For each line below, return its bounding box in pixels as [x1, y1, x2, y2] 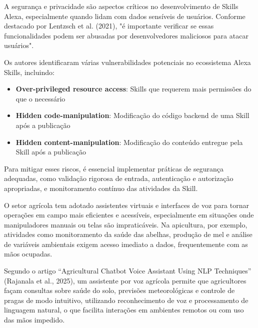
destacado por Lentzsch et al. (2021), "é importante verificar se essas [4, 20, 214, 31]
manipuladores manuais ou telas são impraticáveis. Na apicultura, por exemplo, [4, 219, 247, 229]
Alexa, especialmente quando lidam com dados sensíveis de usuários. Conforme [4, 10, 245, 21]
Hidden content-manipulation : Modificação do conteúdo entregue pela [15, 136, 243, 147]
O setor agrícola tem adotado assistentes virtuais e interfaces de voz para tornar [4, 199, 249, 210]
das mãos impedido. [4, 314, 65, 325]
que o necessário [15, 93, 65, 103]
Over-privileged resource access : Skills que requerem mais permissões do [15, 83, 251, 94]
